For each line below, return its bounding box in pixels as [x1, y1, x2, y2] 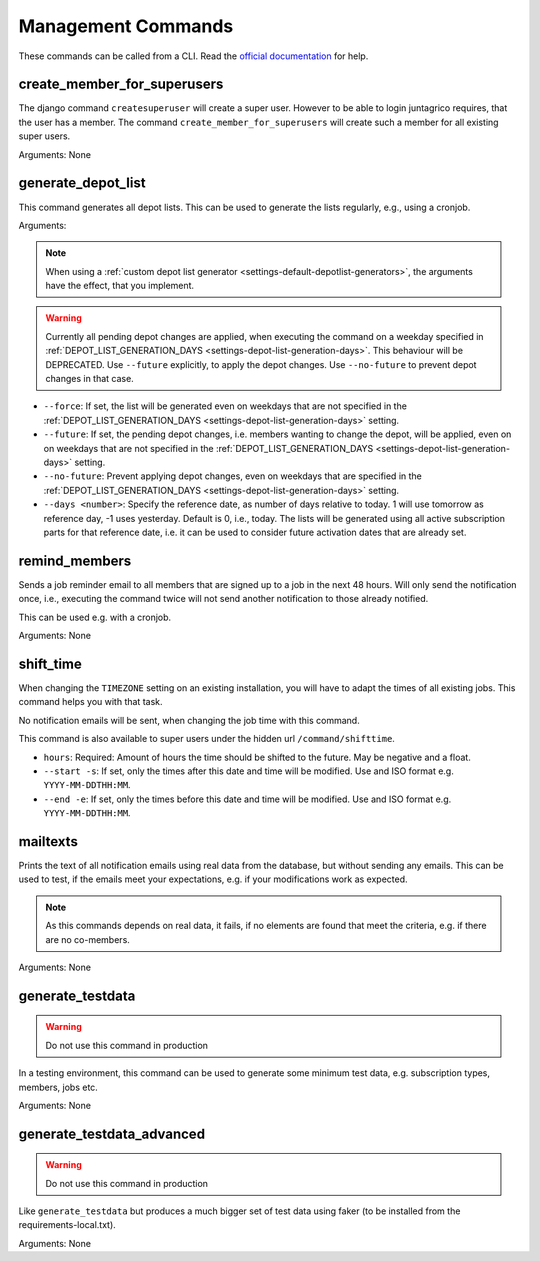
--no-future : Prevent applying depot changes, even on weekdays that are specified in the [43, 470, 422, 482]
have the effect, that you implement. [45, 280, 195, 292]
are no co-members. [45, 933, 130, 945]
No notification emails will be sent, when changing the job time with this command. [18, 714, 360, 726]
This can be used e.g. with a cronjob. [18, 611, 172, 623]
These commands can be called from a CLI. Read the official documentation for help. [18, 50, 369, 62]
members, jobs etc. [18, 1081, 99, 1093]
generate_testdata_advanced [18, 1125, 205, 1142]
